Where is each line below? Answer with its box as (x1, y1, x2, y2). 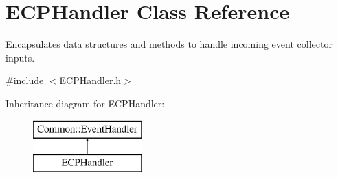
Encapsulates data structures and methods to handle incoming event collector (5, 37, 333, 51)
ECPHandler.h (59, 73, 122, 87)
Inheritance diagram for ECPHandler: (5, 96, 165, 110)
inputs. (5, 50, 35, 64)
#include (5, 73, 44, 87)
